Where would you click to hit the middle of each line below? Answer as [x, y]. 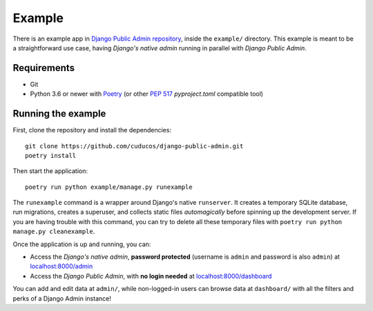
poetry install [51, 155]
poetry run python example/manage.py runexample [109, 187]
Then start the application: [50, 171]
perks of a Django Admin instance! [62, 298]
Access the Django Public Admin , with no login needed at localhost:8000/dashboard [151, 276]
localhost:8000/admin [61, 266]
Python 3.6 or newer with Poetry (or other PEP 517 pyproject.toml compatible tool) [147, 94]
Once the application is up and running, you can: [82, 244]
